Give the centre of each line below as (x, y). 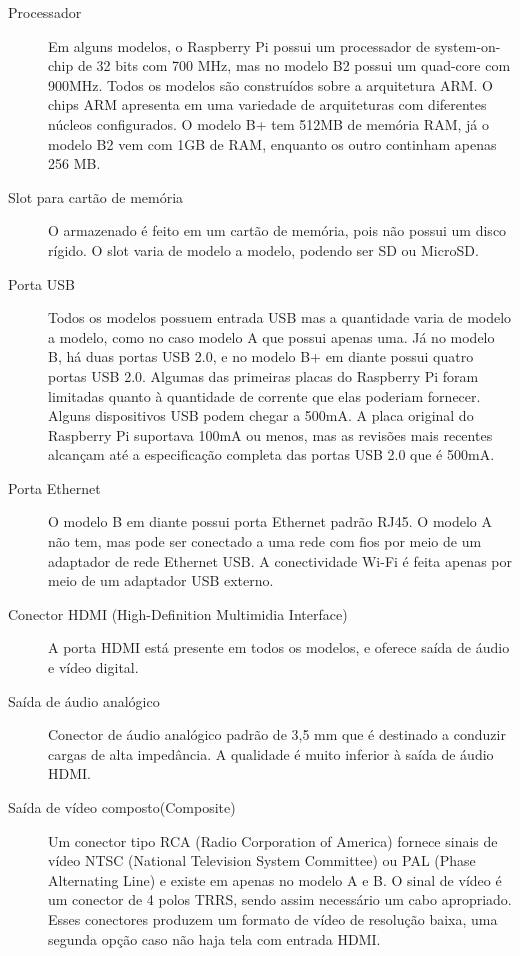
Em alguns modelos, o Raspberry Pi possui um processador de (239, 45)
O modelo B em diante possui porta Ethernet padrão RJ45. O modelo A (270, 521)
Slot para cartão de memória (96, 196)
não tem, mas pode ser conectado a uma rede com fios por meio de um (265, 541)
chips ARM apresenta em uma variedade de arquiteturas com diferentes (267, 104)
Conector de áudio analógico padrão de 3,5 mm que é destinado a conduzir (277, 734)
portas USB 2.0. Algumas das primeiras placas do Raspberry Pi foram (263, 375)
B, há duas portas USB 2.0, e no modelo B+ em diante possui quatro (261, 356)
